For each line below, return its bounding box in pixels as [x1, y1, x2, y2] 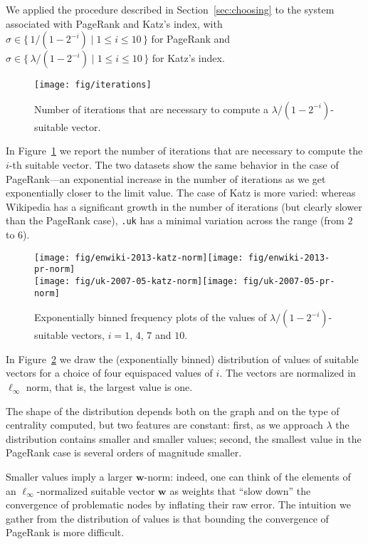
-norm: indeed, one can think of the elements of [144, 469, 351, 484]
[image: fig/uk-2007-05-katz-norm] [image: [34, 276, 238, 286]
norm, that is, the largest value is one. [26, 380, 193, 394]
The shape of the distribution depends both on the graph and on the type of [6, 403, 340, 418]
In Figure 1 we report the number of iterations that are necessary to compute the [6, 143, 363, 158]
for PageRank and [151, 31, 231, 46]
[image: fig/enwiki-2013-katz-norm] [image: [34, 252, 243, 263]
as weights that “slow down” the [169, 483, 311, 498]
